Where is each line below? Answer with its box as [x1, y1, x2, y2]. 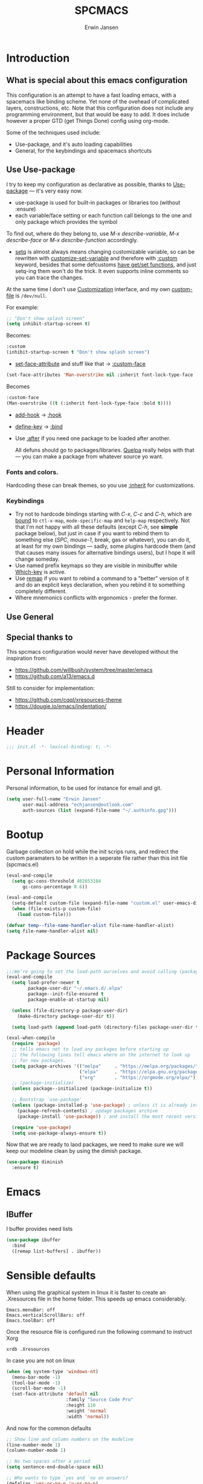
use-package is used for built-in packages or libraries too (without [14, 199, 181, 206]
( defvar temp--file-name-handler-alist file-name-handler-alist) [6, 922, 174, 928]
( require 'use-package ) [11, 1124, 71, 1130]
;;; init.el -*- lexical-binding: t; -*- [6, 744, 112, 750]
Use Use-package [6, 165, 76, 175]
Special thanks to [6, 632, 73, 642]
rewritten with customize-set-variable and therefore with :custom [14, 254, 178, 262]
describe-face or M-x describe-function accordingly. [6, 236, 138, 243]
